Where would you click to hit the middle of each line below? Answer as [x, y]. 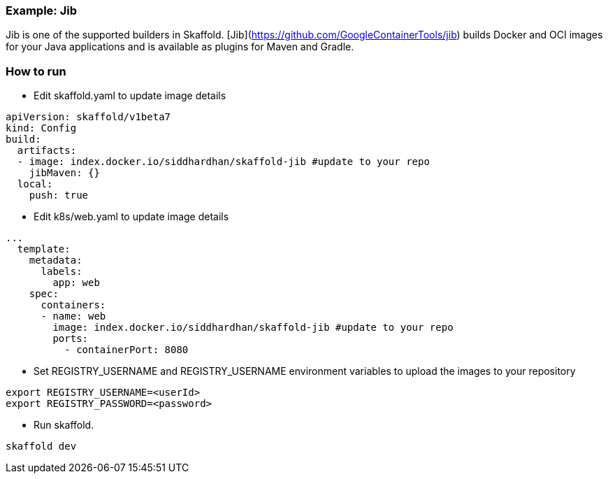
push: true [59, 195]
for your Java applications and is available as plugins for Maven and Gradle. [180, 47]
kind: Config [41, 128]
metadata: [56, 260]
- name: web [73, 316]
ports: [71, 339]
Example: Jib [41, 10]
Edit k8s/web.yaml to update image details [131, 217]
